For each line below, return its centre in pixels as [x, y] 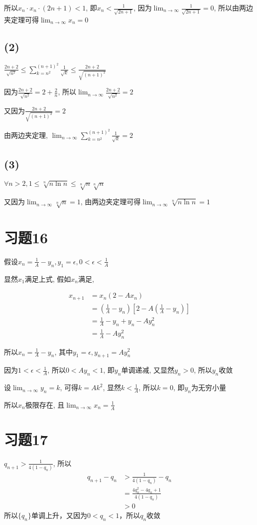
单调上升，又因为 [59, 515]
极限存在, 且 [45, 404]
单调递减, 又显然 [148, 370]
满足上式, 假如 [48, 278]
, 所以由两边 [234, 7]
